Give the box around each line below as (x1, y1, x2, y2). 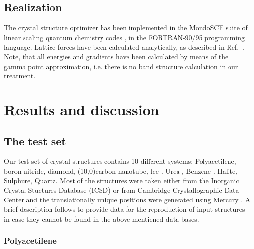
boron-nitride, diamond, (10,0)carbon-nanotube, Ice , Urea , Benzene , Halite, (4, 165, 238, 175)
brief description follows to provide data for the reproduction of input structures (4, 204, 245, 214)
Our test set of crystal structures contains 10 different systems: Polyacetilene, (4, 156, 236, 166)
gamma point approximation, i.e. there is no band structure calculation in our (4, 61, 238, 71)
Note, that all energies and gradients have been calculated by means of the (4, 51, 229, 61)
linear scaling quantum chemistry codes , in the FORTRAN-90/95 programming (4, 32, 245, 42)
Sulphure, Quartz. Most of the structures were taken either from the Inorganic (4, 175, 239, 185)
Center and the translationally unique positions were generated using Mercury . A (4, 194, 251, 204)
